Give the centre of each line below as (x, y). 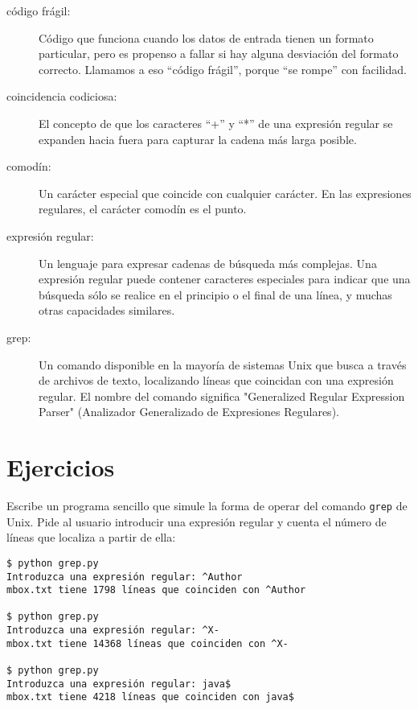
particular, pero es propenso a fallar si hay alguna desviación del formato (219, 54)
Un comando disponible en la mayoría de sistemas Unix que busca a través (223, 364)
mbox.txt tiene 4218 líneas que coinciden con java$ (150, 697)
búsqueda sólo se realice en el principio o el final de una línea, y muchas (215, 294)
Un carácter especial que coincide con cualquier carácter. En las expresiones (225, 193)
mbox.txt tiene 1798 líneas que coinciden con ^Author (156, 590)
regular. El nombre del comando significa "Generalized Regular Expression (222, 396)
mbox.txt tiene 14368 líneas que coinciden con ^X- (148, 643)
